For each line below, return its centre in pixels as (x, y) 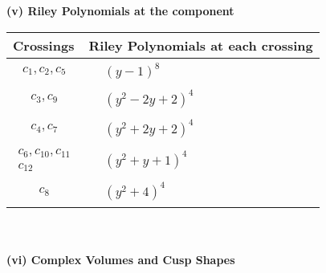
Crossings (44, 45)
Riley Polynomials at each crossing (201, 45)
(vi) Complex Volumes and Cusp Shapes (121, 259)
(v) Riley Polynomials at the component (120, 10)
